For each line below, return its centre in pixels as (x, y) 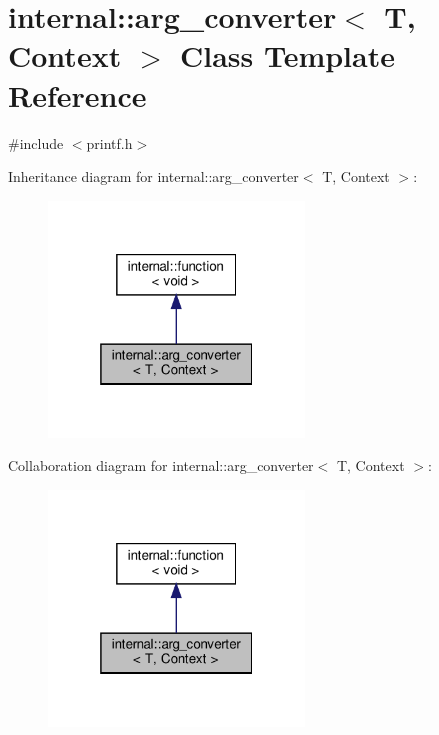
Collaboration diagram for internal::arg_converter (161, 465)
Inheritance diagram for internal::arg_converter (153, 176)
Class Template (287, 55)
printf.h (109, 142)
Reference (77, 94)
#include (36, 142)
